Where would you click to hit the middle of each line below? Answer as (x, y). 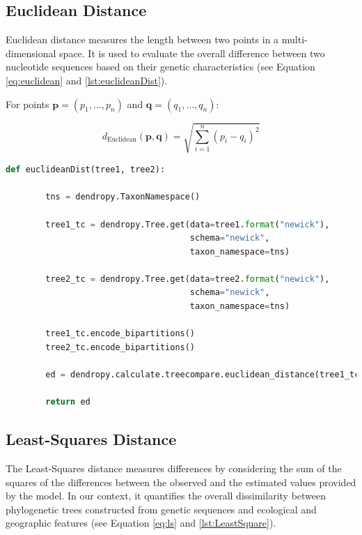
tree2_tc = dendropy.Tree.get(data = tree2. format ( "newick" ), (188, 279)
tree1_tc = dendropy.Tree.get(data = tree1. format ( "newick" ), (188, 224)
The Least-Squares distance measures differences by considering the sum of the (174, 468)
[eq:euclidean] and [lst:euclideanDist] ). (87, 80)
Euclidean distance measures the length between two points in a (142, 39)
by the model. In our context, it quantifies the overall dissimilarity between (166, 496)
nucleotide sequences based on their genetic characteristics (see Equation (160, 67)
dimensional (31, 53)
